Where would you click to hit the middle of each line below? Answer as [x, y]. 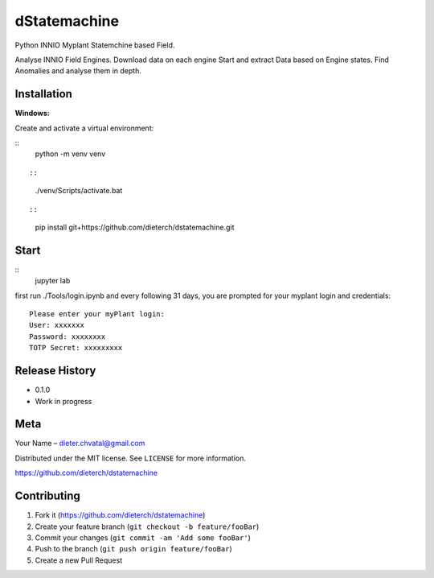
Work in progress [63, 401]
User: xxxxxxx [57, 325]
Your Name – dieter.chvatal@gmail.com [80, 444]
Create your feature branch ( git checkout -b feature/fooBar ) [147, 526]
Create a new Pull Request [79, 560]
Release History [55, 371]
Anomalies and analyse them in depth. [78, 71]
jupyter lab [53, 281]
